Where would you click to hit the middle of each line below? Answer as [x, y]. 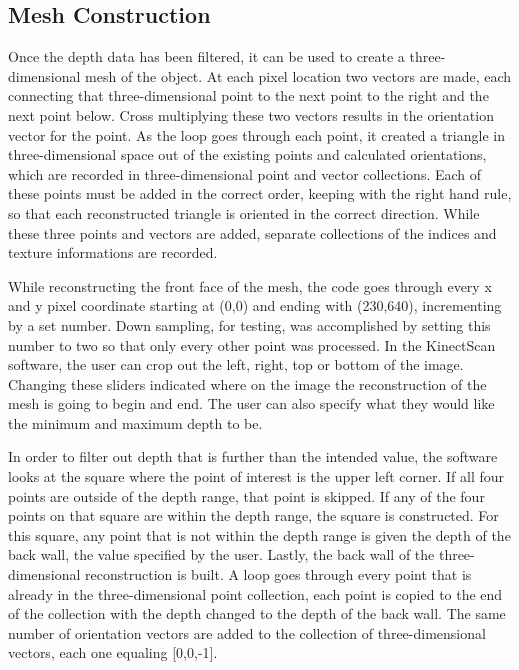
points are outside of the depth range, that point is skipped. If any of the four [246, 495]
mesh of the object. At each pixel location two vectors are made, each [298, 75]
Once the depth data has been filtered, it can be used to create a [206, 56]
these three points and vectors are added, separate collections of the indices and [252, 232]
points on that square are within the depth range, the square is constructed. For [253, 515]
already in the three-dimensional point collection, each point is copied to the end [255, 593]
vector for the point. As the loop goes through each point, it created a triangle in [256, 134]
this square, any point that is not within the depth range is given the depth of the [259, 534]
